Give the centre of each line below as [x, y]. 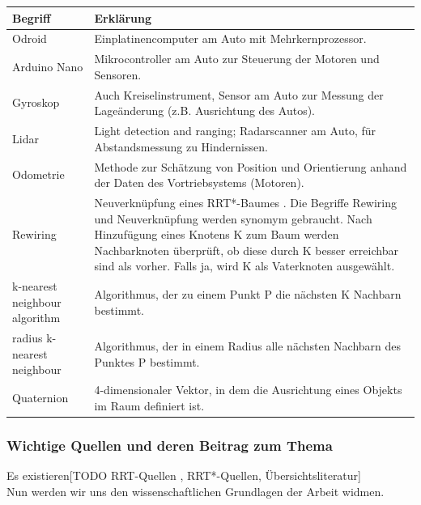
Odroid [30, 38]
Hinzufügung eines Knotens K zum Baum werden [217, 234]
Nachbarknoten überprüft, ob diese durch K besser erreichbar [246, 250]
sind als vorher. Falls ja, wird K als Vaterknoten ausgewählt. [245, 266]
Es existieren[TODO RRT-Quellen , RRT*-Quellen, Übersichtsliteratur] [184, 475]
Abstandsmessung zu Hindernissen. [181, 146]
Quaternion [40, 398]
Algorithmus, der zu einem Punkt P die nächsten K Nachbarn [248, 293]
